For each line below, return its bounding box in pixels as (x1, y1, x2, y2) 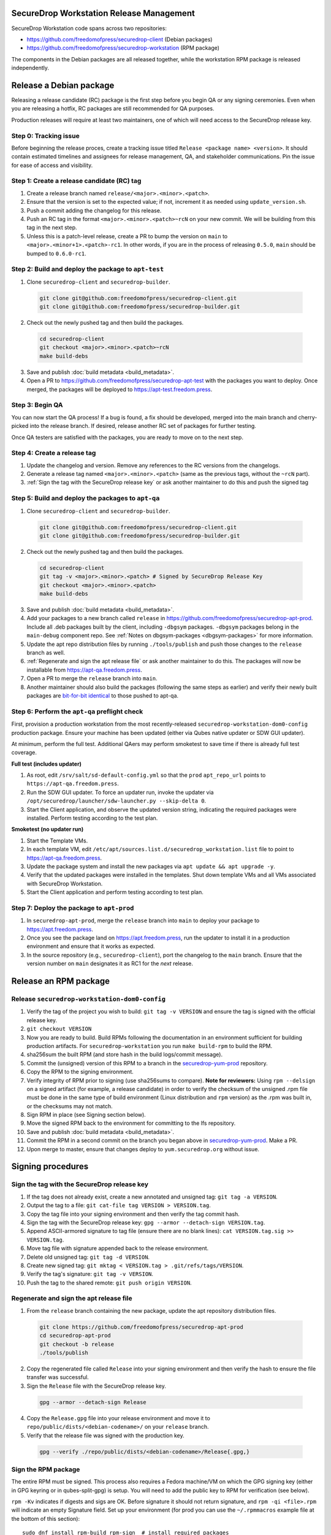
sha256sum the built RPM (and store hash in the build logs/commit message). (26, 1051, 223, 1059)
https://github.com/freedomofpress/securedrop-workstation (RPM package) (26, 44, 220, 52)
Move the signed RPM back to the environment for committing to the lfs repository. (26, 1119, 236, 1127)
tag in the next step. (26, 224, 77, 231)
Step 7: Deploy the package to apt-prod (11, 903, 134, 912)
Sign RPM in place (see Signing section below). (26, 1111, 146, 1119)
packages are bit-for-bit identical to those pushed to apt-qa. (26, 691, 179, 699)
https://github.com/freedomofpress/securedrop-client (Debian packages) (26, 36, 213, 43)
